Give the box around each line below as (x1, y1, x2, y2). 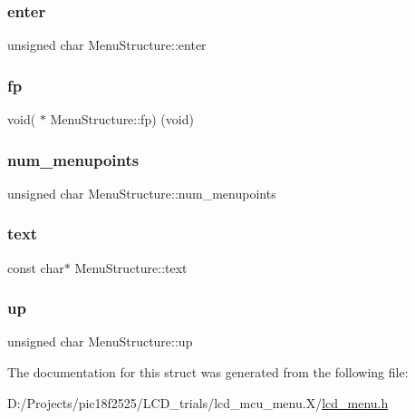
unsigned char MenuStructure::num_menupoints (7, 183, 276, 202)
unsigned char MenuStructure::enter (7, 35, 207, 54)
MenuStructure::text (74, 258, 188, 277)
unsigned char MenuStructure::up (7, 332, 193, 351)
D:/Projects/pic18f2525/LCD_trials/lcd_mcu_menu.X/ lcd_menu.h (7, 393, 389, 412)
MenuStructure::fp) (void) (50, 110, 194, 129)
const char (7, 258, 64, 277)
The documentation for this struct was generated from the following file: (7, 363, 409, 382)
